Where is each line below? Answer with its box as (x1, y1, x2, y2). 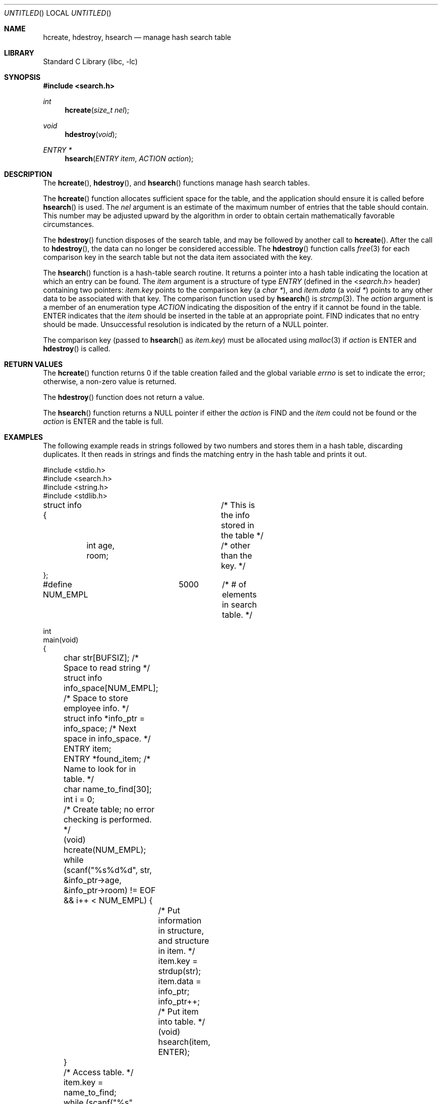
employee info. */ (63, 703, 129, 713)
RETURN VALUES (4, 360, 63, 369)
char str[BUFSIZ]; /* (63, 653, 139, 663)
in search (222, 600, 257, 610)
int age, (86, 540, 115, 550)
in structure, (158, 926, 204, 936)
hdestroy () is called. (43, 344, 111, 353)
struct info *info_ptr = (63, 713, 145, 723)
